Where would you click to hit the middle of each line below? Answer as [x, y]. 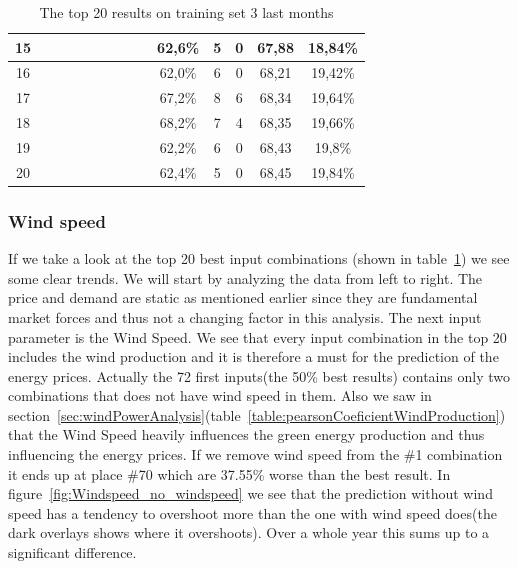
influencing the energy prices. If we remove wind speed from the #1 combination [255, 454]
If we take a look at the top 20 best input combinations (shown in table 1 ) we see [259, 258]
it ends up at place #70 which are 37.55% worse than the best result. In [229, 473]
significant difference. [72, 552]
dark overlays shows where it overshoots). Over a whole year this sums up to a [249, 532]
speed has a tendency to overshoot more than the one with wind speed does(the [252, 512]
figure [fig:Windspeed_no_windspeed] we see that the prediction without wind [250, 493]
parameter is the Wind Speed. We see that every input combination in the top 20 [257, 336]
